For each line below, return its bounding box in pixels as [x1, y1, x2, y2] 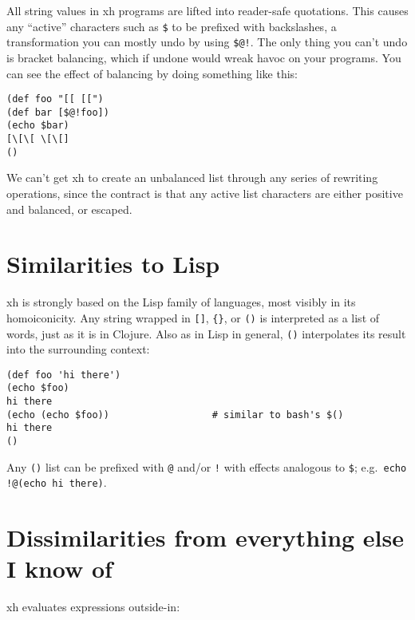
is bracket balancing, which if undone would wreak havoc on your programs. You [6, 49, 401, 65]
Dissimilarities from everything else [6, 521, 405, 554]
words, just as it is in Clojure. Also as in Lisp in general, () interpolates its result [6, 325, 406, 342]
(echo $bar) [6, 120, 69, 132]
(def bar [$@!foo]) [6, 106, 109, 118]
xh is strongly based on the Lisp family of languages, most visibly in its [6, 294, 356, 310]
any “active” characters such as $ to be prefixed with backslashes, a [6, 18, 337, 34]
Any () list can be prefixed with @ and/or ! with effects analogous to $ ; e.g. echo [6, 458, 407, 475]
